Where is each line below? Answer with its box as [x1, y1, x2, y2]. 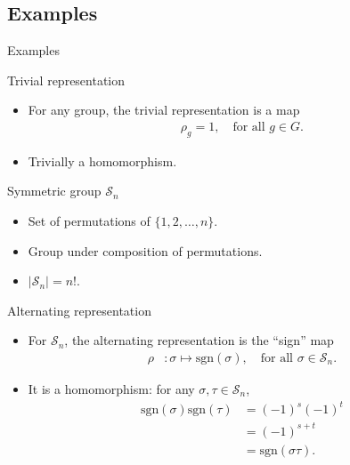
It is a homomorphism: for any [28, 380, 195, 397]
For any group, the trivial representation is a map [28, 100, 300, 119]
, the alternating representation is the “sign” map [64, 331, 334, 349]
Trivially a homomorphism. [28, 151, 177, 170]
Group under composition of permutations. [28, 241, 263, 260]
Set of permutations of [28, 212, 151, 229]
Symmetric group [7, 181, 102, 200]
